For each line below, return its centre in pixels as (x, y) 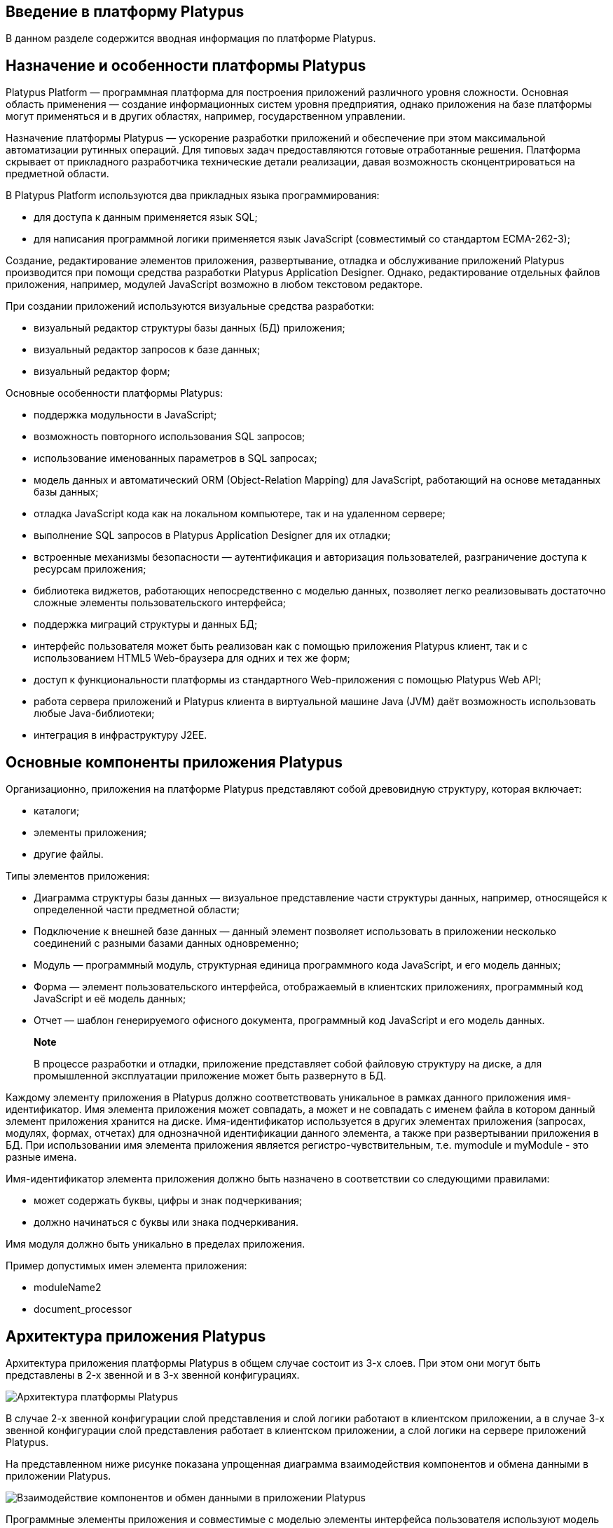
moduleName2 (68, 1288)
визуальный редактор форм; (102, 371)
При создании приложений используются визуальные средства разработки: (190, 306)
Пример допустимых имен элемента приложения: (126, 1266)
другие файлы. (69, 854)
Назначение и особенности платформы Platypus (186, 65)
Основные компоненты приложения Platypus (174, 762)
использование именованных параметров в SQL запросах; (175, 458)
